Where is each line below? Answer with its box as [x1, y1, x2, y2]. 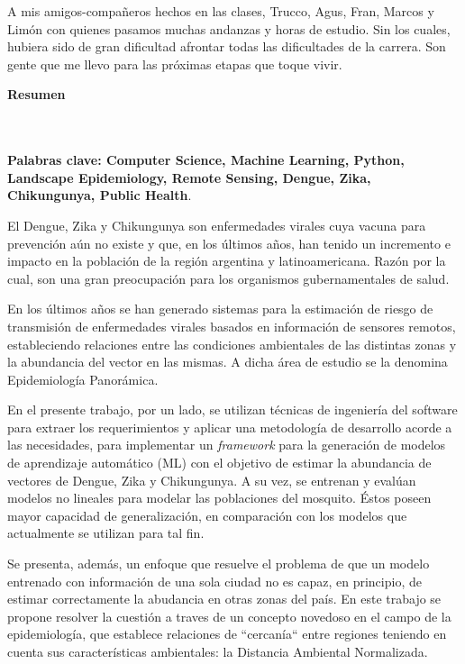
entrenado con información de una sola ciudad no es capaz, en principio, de [7, 571, 422, 590]
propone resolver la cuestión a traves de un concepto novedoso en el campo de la [7, 606, 451, 625]
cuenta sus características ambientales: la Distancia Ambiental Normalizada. [7, 642, 428, 660]
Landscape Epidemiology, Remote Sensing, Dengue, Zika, [7, 168, 371, 186]
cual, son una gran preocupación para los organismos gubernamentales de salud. [7, 268, 450, 287]
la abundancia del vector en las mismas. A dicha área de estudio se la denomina [7, 352, 448, 371]
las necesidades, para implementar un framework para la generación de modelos [7, 435, 446, 454]
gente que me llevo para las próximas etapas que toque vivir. [7, 54, 342, 73]
